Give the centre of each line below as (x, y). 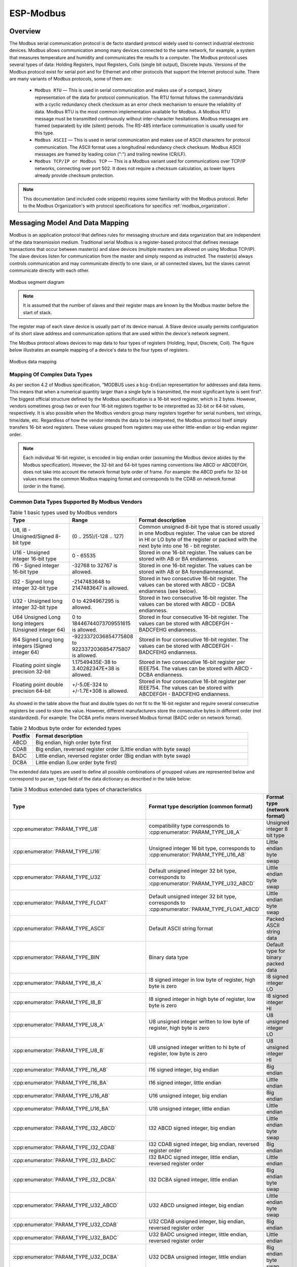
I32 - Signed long (33, 582)
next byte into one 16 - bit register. (180, 546)
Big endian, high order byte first (73, 742)
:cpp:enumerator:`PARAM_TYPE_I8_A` (58, 983)
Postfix (21, 736)
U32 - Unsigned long (38, 601)
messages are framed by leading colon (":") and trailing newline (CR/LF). (111, 154)
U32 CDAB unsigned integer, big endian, (197, 1221)
